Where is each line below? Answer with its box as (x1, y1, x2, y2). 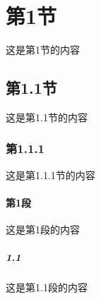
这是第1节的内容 (6, 42, 80, 57)
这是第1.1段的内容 (6, 280, 88, 295)
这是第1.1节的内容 (6, 109, 88, 124)
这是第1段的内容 (6, 222, 80, 237)
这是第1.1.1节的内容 (6, 167, 95, 182)
